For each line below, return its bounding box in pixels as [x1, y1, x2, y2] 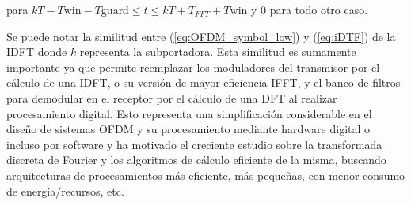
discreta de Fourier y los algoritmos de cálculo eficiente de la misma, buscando [6, 151, 386, 168]
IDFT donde [6, 43, 67, 60]
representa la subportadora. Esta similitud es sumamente [79, 43, 356, 60]
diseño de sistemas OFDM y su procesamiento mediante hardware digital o [6, 121, 371, 137]
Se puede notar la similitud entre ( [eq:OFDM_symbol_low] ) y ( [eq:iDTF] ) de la [6, 28, 396, 44]
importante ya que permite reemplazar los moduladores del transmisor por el [6, 58, 380, 75]
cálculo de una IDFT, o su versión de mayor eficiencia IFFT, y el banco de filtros [6, 74, 401, 91]
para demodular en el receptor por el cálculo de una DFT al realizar [6, 89, 337, 106]
